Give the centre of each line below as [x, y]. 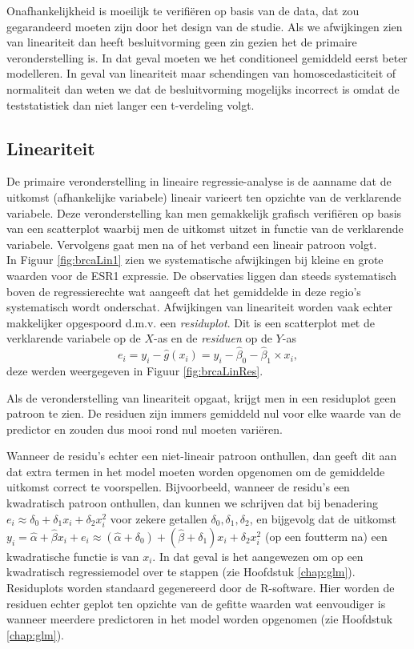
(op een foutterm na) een [326, 536]
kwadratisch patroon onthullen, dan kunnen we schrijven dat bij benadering [192, 503]
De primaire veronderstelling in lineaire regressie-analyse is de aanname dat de [199, 181]
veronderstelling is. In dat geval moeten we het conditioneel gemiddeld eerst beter [207, 57]
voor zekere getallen [159, 518]
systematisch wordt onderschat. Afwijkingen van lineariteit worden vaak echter [199, 307]
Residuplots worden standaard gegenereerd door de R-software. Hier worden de [201, 587]
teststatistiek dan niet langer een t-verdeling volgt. [131, 104]
